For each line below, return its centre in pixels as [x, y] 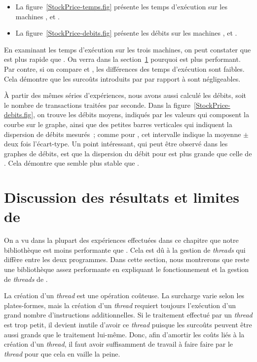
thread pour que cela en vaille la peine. [62, 353]
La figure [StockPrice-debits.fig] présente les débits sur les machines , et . [126, 33]
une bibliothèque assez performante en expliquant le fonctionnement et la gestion [127, 269]
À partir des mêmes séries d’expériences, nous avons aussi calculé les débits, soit [125, 95]
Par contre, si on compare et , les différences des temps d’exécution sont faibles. [124, 68]
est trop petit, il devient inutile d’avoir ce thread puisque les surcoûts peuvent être [128, 324]
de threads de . [26, 279]
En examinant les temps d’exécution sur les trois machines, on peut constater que [128, 49]
